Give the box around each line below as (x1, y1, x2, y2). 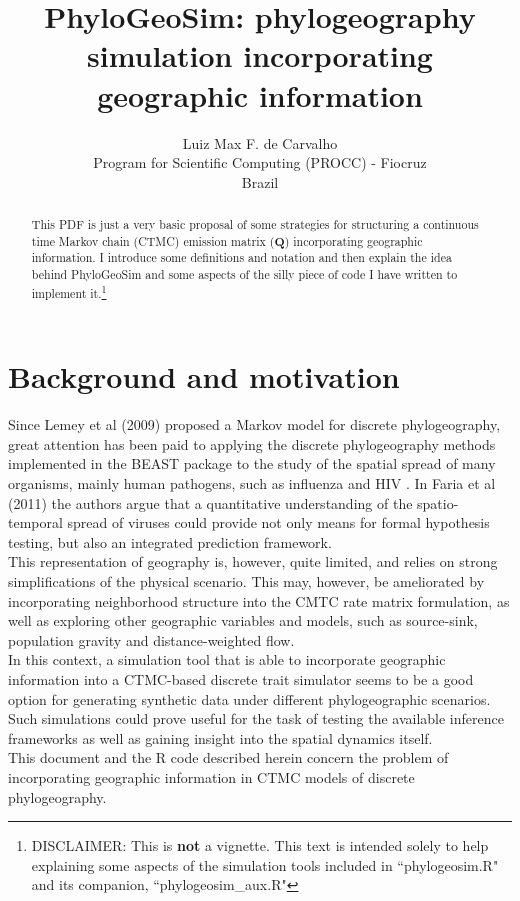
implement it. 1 (31, 281, 107, 301)
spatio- (417, 492, 459, 513)
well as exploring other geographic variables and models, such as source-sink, (8, 610, 478, 631)
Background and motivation (8, 356, 400, 397)
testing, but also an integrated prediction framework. (8, 531, 332, 552)
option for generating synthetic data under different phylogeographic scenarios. (8, 688, 491, 709)
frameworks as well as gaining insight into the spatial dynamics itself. (8, 727, 433, 748)
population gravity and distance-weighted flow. (8, 629, 295, 650)
